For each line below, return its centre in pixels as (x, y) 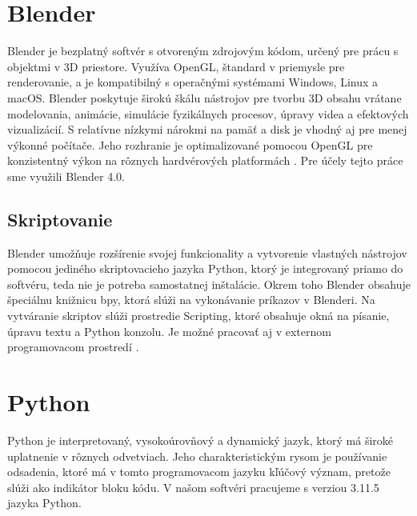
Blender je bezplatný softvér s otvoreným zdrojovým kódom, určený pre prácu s (203, 51)
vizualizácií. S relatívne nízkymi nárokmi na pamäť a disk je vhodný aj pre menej (207, 129)
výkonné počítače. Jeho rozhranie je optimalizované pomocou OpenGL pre (190, 144)
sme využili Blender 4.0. (66, 176)
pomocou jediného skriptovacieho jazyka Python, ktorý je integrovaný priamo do (205, 268)
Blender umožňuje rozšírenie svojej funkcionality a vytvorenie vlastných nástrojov (207, 252)
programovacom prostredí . (73, 347)
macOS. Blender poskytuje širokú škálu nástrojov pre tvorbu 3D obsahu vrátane (204, 97)
